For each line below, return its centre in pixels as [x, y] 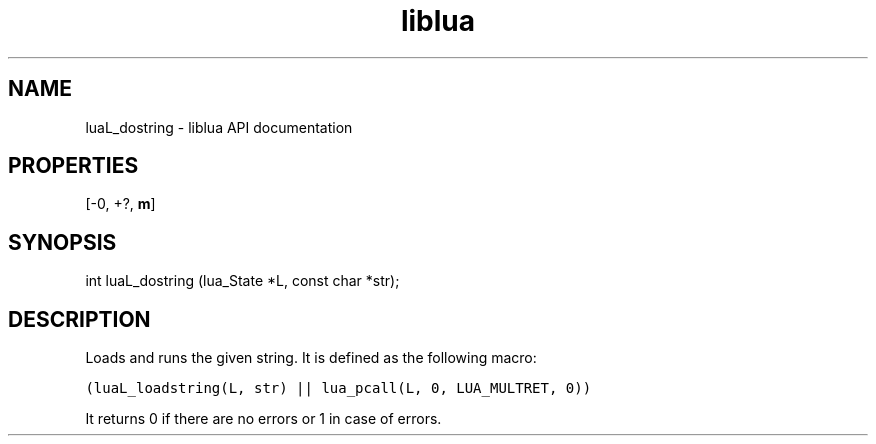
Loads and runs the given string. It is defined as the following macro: [311, 358]
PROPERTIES [73, 166]
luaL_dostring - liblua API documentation [219, 127]
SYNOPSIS [62, 242]
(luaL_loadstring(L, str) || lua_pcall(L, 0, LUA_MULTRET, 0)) [338, 388]
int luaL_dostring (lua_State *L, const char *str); [242, 281]
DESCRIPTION [79, 319]
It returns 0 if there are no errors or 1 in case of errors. [263, 419]
